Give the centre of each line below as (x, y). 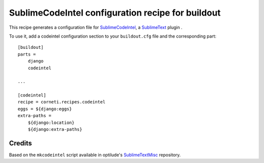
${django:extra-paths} (55, 130)
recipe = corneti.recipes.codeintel (62, 102)
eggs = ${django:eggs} (45, 109)
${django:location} (51, 122)
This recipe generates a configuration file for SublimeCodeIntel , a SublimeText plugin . (96, 27)
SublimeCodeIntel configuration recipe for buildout (115, 13)
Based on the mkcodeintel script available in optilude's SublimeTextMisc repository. (95, 155)
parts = (27, 54)
